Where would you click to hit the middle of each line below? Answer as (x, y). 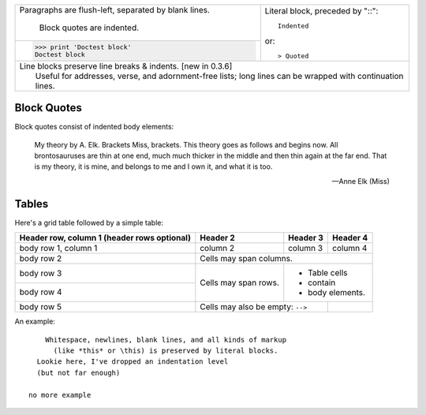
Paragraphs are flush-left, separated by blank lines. (115, 10)
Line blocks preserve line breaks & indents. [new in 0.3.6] (126, 65)
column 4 (350, 249)
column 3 (306, 249)
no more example (60, 395)
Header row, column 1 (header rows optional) (105, 238)
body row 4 (41, 292)
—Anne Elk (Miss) (361, 181)
